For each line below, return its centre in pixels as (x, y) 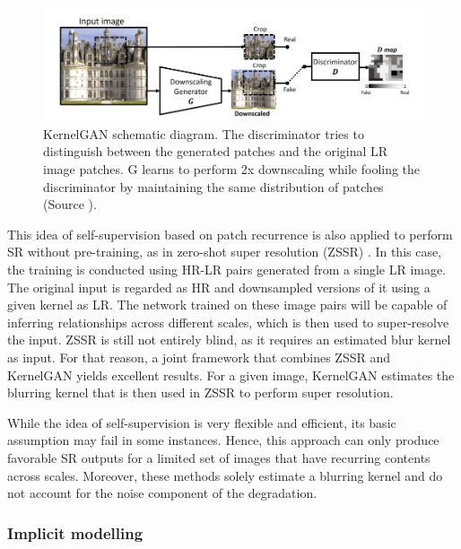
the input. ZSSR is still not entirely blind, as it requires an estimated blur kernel (229, 340)
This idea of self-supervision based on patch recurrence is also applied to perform (230, 234)
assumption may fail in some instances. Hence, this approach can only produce (223, 440)
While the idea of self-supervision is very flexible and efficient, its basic (202, 422)
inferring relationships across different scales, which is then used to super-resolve (228, 322)
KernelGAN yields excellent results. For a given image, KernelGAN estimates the (231, 375)
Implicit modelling (75, 532)
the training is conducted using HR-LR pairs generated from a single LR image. (227, 270)
